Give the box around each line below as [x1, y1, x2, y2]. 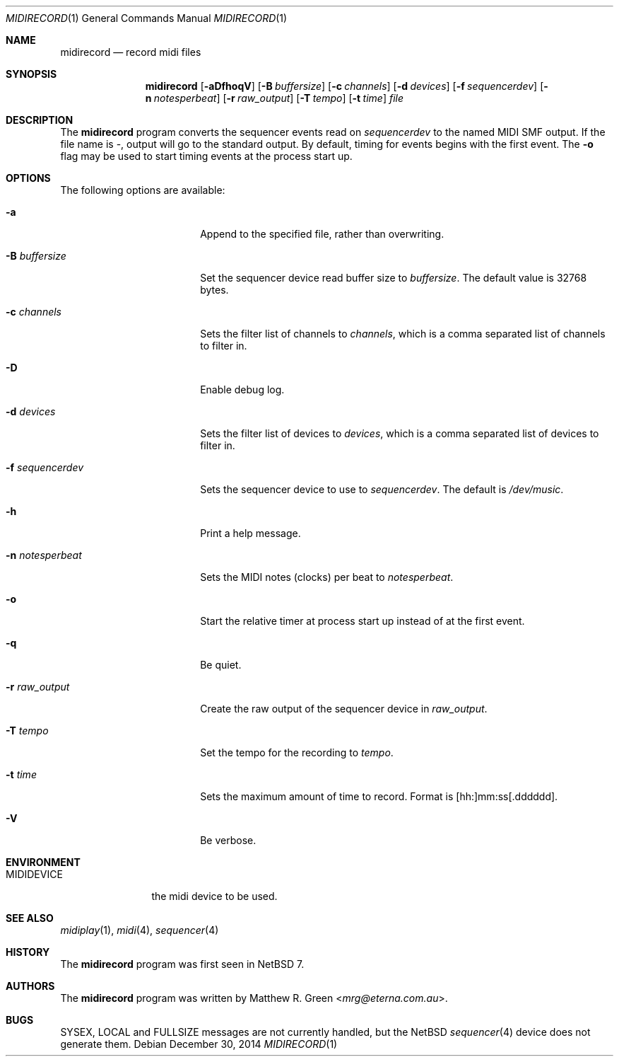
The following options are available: [60, 184, 225, 196]
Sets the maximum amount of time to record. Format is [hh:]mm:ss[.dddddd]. [200, 790, 558, 802]
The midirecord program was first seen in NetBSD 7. [60, 958, 305, 970]
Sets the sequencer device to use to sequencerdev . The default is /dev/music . [200, 483, 564, 495]
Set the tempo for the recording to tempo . [200, 746, 394, 758]
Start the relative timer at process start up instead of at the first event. [200, 615, 525, 627]
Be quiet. [200, 659, 242, 671]
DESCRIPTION [6, 114, 73, 126]
